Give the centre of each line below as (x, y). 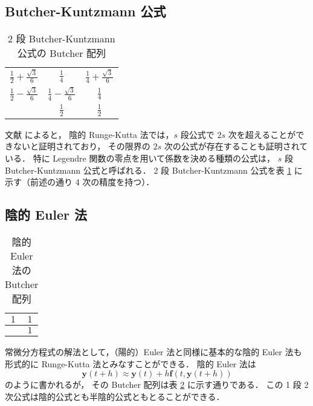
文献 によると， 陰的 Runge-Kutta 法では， (89, 134)
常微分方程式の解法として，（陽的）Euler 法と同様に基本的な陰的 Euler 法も (153, 351)
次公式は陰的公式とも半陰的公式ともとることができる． (115, 396)
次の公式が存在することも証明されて (236, 146)
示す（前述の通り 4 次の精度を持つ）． (80, 182)
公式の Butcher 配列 (61, 53)
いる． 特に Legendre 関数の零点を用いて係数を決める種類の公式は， (140, 158)
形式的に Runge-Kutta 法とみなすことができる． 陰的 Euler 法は (131, 363)
